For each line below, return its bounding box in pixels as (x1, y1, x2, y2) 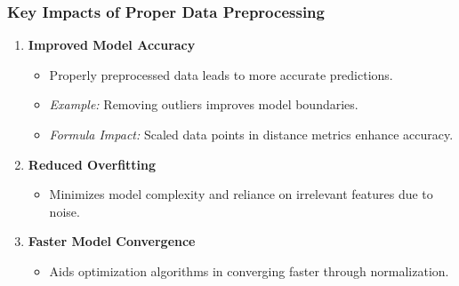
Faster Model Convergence (28, 232, 196, 250)
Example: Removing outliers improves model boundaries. (49, 95, 358, 114)
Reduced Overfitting (28, 155, 157, 173)
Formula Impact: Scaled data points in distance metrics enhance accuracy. (49, 125, 454, 143)
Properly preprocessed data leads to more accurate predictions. (49, 65, 393, 83)
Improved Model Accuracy (28, 36, 196, 54)
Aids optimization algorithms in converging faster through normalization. (49, 261, 449, 280)
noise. (49, 202, 80, 220)
